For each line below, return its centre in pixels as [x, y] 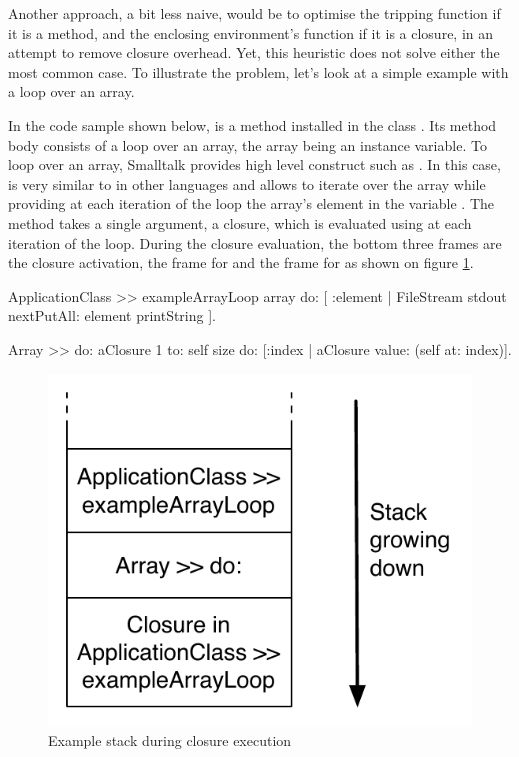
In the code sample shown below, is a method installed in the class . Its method [252, 124]
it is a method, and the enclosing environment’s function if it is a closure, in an [251, 32]
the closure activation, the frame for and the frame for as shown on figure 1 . [241, 262]
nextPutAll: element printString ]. [112, 315]
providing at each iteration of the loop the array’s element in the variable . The [251, 203]
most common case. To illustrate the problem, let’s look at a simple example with [258, 71]
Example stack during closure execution [170, 740]
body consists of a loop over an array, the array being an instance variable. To [247, 144]
